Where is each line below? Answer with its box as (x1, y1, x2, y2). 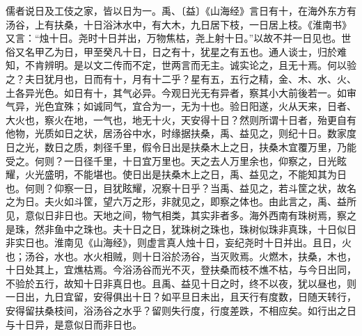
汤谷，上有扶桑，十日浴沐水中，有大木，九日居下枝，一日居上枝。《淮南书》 (6, 17, 352, 31)
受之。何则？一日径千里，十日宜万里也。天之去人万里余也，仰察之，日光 (6, 153, 337, 168)
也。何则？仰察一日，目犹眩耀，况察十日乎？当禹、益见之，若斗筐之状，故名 (6, 180, 356, 195)
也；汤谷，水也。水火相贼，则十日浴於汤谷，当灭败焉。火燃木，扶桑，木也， (6, 248, 356, 263)
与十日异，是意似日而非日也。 (6, 317, 142, 331)
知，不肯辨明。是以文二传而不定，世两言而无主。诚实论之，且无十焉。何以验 (6, 58, 356, 72)
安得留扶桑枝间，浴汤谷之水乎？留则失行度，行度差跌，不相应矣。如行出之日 (6, 303, 356, 318)
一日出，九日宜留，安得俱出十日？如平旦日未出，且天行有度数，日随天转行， (6, 289, 356, 304)
